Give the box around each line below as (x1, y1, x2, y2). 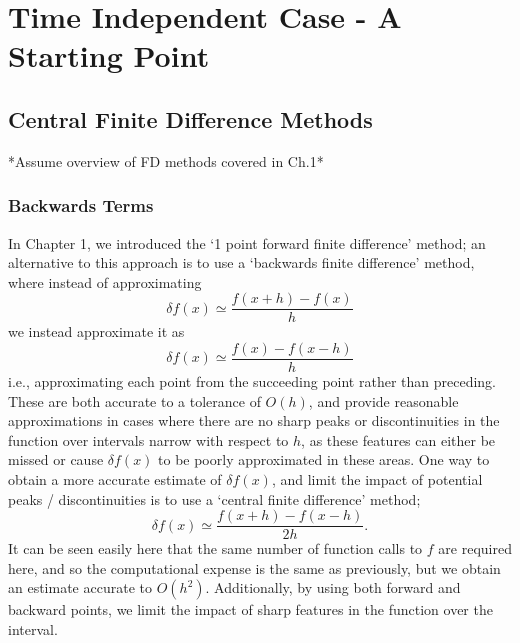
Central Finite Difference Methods (8, 103, 373, 134)
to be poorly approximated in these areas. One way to (158, 449, 490, 470)
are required (438, 538, 512, 559)
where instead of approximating (8, 271, 202, 292)
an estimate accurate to (8, 577, 152, 598)
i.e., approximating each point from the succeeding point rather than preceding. (8, 371, 496, 392)
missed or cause (8, 449, 104, 470)
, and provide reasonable (308, 390, 459, 411)
